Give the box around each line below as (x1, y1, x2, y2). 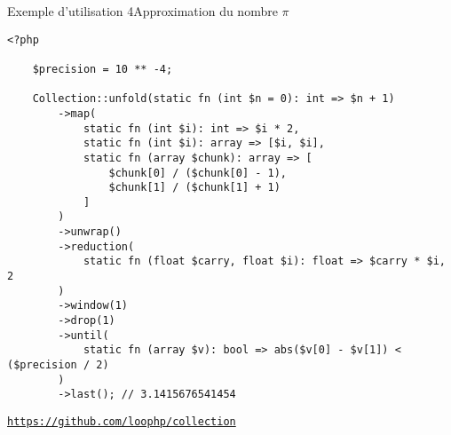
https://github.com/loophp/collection (7, 415, 236, 428)
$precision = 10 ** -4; (32, 62, 173, 75)
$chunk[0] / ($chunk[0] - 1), (108, 166, 287, 179)
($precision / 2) (7, 359, 109, 372)
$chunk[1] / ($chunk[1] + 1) (108, 181, 281, 194)
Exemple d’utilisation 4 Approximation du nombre (7, 2, 278, 20)
